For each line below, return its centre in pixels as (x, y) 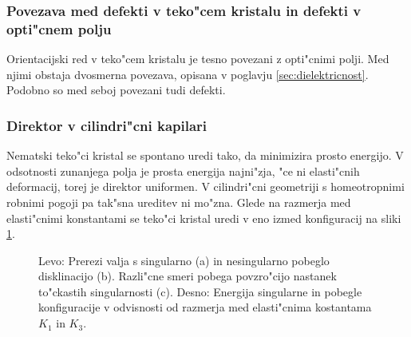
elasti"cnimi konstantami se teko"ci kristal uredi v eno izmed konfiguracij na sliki (204, 218)
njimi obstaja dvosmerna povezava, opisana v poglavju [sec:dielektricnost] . (188, 74)
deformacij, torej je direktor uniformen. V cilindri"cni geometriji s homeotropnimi (205, 186)
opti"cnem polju (59, 28)
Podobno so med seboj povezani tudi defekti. (116, 90)
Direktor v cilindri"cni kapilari (107, 125)
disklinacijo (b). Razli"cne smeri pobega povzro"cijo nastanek (188, 276)
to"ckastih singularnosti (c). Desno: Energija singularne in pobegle (200, 291)
